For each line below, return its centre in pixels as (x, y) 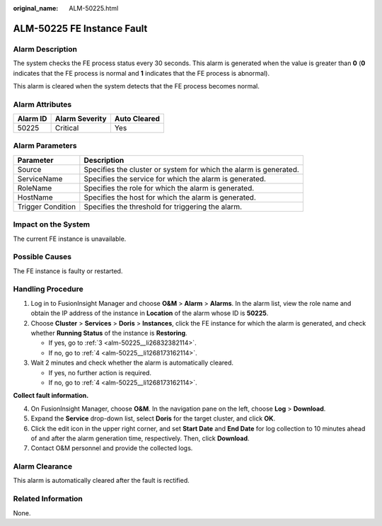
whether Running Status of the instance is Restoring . (109, 333)
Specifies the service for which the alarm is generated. (175, 178)
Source (29, 169)
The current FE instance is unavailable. (70, 239)
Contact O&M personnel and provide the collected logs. (112, 448)
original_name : (36, 8)
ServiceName (40, 178)
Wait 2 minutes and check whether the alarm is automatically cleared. (132, 363)
